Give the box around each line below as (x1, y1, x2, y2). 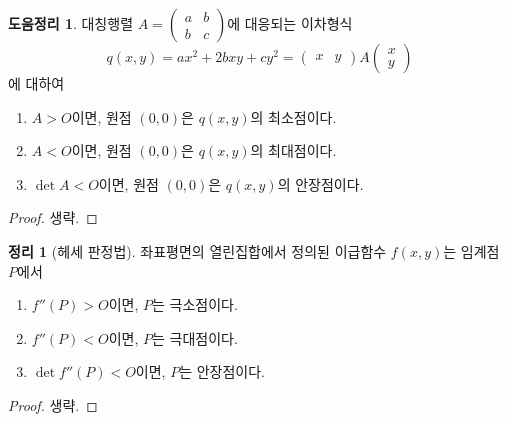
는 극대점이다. (151, 327, 238, 348)
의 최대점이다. (250, 140, 337, 161)
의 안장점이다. (277, 173, 364, 194)
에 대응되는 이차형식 (227, 13, 353, 33)
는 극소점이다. (151, 294, 238, 315)
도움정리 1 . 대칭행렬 (8, 13, 134, 33)
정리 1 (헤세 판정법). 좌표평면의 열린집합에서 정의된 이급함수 (8, 240, 387, 261)
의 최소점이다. (250, 106, 337, 127)
